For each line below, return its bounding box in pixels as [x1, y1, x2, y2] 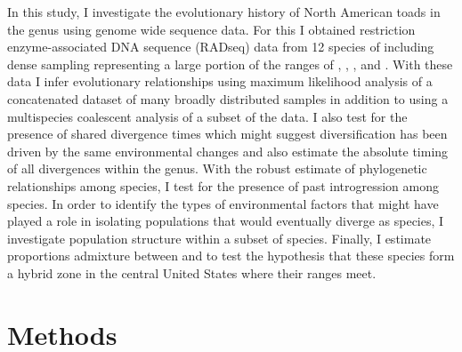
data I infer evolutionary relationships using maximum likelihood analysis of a [7, 72, 433, 91]
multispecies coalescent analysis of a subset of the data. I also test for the [7, 107, 408, 125]
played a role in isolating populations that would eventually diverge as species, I [7, 212, 444, 230]
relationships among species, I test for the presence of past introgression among [7, 176, 440, 195]
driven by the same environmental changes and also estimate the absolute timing [7, 141, 449, 160]
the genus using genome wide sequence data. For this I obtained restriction [7, 20, 416, 38]
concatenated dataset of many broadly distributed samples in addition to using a [7, 89, 449, 108]
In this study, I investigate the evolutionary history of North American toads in [7, 3, 441, 20]
